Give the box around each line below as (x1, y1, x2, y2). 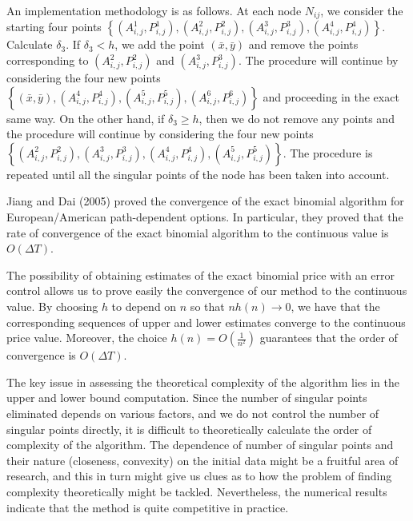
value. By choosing (6, 297, 98, 314)
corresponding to (6, 52, 89, 69)
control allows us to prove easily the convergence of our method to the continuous (6, 282, 407, 299)
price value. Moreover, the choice (6, 329, 167, 346)
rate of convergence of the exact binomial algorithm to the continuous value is (6, 224, 389, 241)
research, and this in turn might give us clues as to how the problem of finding (6, 467, 392, 484)
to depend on (111, 297, 177, 314)
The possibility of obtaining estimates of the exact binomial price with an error (6, 266, 395, 283)
